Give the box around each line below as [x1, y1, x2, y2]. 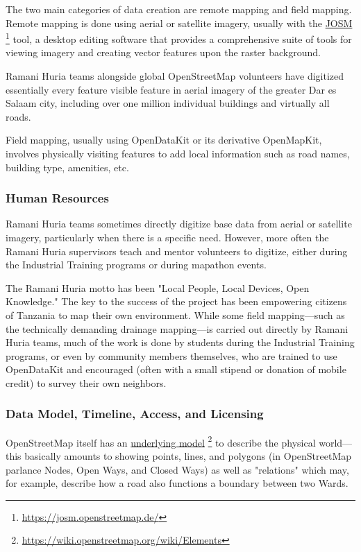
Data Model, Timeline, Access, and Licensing [6, 405, 264, 422]
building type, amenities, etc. [6, 159, 129, 174]
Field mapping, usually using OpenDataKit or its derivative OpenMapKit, [6, 132, 322, 147]
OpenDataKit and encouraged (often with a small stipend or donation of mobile [6, 362, 346, 377]
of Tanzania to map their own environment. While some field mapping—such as [6, 307, 345, 322]
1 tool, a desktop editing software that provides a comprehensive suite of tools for [6, 30, 352, 46]
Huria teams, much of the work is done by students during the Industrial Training [6, 335, 355, 350]
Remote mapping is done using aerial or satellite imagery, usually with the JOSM [6, 15, 353, 30]
